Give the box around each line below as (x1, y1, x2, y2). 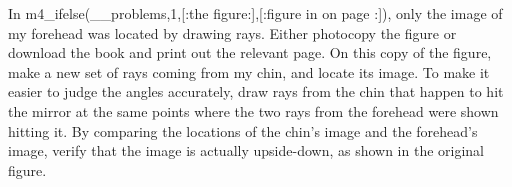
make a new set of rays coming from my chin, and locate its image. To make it (8, 61, 490, 82)
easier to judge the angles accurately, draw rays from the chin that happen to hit (8, 81, 504, 102)
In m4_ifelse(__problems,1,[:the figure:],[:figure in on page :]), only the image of (8, 3, 503, 23)
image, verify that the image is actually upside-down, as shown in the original (8, 140, 484, 161)
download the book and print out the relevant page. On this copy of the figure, (8, 42, 492, 63)
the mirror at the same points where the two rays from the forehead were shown (8, 100, 499, 121)
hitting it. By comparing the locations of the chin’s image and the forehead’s (8, 120, 478, 141)
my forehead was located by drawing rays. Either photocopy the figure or (8, 22, 457, 43)
